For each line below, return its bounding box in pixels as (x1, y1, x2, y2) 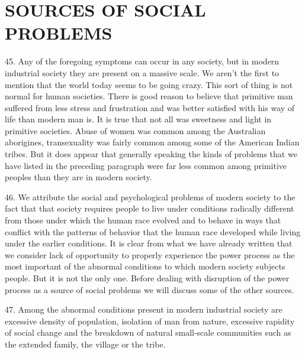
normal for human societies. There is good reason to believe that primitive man (5, 90, 293, 102)
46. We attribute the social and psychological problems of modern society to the (5, 190, 296, 203)
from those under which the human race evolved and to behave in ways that (5, 214, 281, 226)
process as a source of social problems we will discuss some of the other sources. (5, 283, 294, 295)
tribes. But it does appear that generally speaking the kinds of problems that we (5, 148, 297, 160)
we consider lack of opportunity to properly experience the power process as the (5, 248, 295, 261)
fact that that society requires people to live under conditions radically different (5, 202, 294, 215)
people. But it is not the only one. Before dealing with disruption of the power (5, 272, 290, 284)
